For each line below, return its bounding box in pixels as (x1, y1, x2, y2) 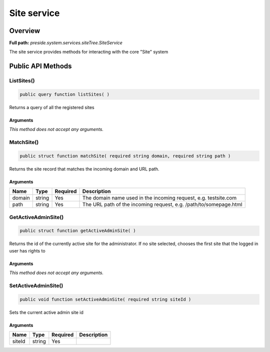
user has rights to (9, 247, 45, 253)
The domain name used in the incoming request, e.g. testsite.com (82, 194, 237, 201)
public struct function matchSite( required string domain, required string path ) (19, 153, 231, 158)
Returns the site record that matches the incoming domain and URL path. (9, 165, 159, 172)
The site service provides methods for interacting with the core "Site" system (9, 49, 168, 55)
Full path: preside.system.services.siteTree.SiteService (9, 40, 122, 46)
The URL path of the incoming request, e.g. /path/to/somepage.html (82, 201, 242, 208)
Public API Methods (9, 62, 72, 70)
